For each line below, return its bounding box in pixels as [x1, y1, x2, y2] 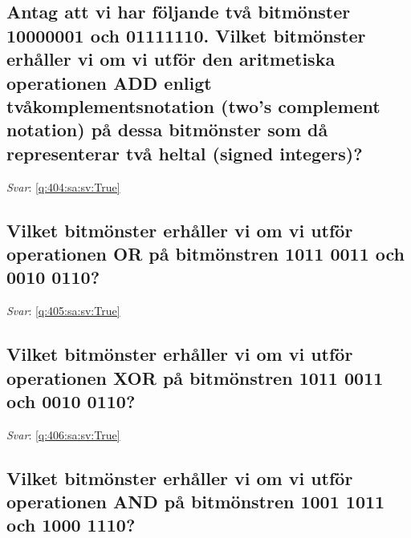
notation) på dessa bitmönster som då [6, 117, 328, 142]
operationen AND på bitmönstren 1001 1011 [6, 489, 385, 514]
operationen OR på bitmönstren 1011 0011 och [6, 241, 405, 265]
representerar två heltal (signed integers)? [6, 140, 363, 165]
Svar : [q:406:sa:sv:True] [6, 426, 120, 443]
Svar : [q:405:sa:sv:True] [6, 302, 120, 319]
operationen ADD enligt [6, 70, 212, 95]
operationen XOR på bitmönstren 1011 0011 [6, 365, 384, 390]
